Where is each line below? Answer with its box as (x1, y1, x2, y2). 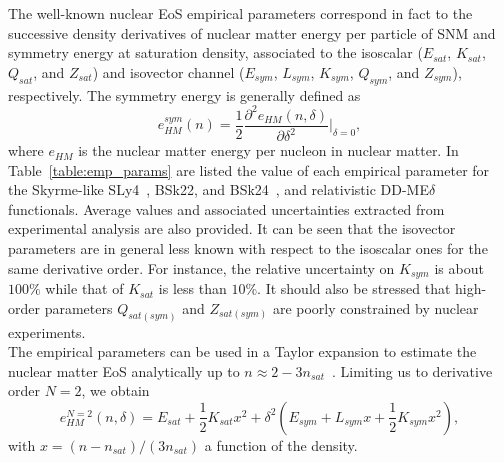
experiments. (8, 321, 86, 342)
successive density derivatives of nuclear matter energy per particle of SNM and (8, 22, 496, 43)
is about (434, 257, 484, 278)
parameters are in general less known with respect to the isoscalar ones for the (8, 238, 488, 259)
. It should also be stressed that (257, 278, 451, 299)
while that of (45, 278, 124, 299)
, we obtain (81, 380, 150, 401)
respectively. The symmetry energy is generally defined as (8, 84, 361, 105)
